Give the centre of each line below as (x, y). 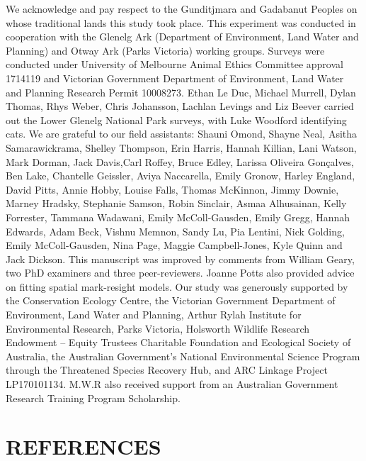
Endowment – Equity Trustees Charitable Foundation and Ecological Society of (178, 342)
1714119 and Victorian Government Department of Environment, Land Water (175, 78)
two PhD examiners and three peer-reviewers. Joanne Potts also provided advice (180, 273)
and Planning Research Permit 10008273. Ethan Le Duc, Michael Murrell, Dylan (181, 92)
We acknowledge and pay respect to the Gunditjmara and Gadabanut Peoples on (182, 9)
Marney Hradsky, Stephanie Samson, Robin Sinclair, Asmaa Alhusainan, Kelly (176, 203)
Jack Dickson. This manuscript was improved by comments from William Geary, (180, 259)
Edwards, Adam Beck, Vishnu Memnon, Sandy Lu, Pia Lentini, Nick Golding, (175, 231)
